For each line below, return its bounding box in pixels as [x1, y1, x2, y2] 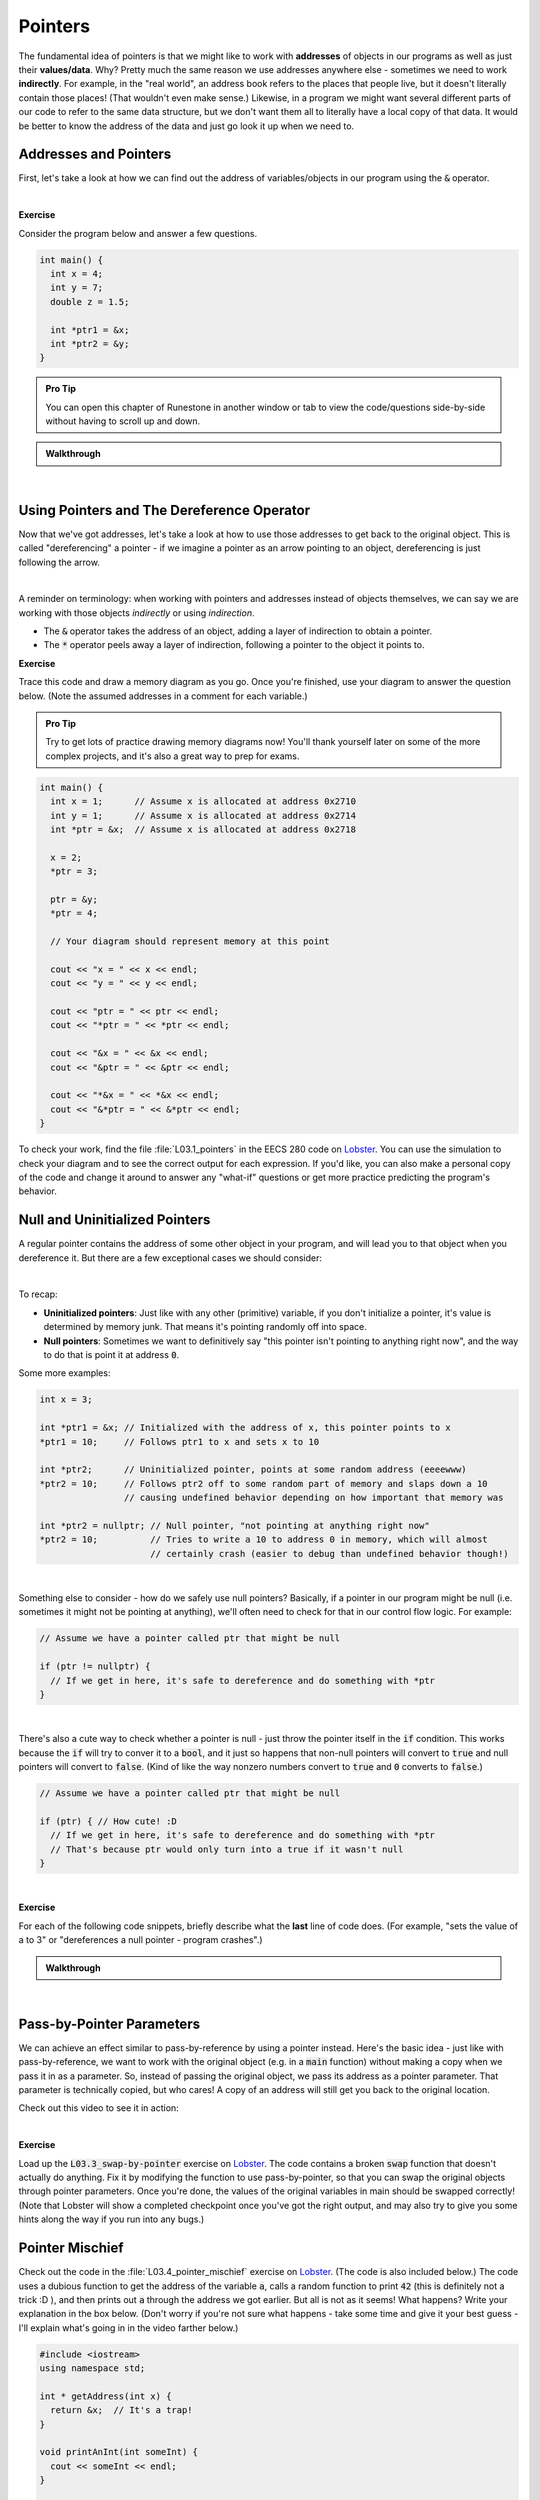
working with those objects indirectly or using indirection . [18, 606, 255, 619]
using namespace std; [39, 2363, 146, 2374]
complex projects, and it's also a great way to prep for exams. [45, 750, 300, 762]
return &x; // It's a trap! [50, 2405, 194, 2416]
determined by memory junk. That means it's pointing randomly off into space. [43, 1321, 367, 1333]
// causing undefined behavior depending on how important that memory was [123, 1492, 504, 1504]
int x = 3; [39, 1394, 93, 1405]
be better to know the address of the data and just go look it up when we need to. [18, 120, 355, 132]
